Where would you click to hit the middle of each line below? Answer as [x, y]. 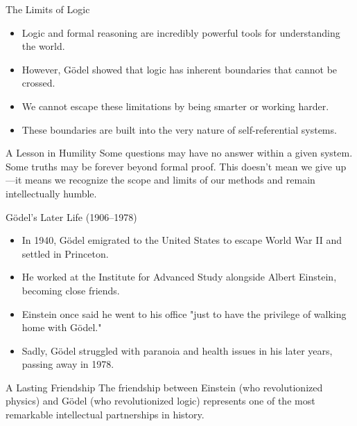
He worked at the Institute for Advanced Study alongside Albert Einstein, [179, 277]
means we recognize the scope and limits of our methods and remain [170, 180]
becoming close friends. [71, 290]
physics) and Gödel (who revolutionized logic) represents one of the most [160, 401]
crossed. [38, 83]
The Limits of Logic [48, 9]
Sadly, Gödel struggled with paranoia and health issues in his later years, [177, 350]
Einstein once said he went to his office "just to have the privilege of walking [184, 313]
